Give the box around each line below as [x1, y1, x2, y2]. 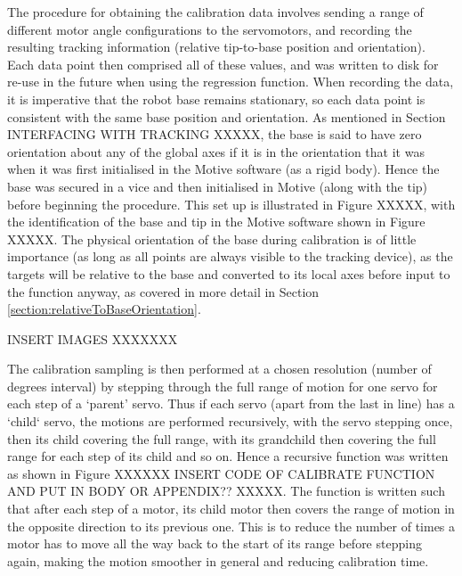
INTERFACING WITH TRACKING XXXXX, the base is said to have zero [7, 125, 422, 144]
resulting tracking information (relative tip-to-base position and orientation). [7, 37, 426, 56]
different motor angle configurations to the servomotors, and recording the [7, 20, 412, 38]
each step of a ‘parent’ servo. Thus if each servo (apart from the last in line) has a [7, 394, 455, 413]
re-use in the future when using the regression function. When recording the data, [7, 72, 454, 91]
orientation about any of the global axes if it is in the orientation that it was [7, 142, 425, 160]
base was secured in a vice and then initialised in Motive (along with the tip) [7, 177, 428, 195]
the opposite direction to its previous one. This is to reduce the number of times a [7, 516, 456, 535]
